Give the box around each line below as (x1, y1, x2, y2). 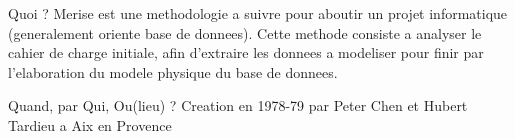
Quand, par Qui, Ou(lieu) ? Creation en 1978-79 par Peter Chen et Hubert (8, 95, 468, 116)
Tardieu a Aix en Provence (8, 114, 172, 135)
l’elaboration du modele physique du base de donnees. (8, 61, 338, 82)
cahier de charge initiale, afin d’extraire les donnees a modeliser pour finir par (8, 42, 484, 63)
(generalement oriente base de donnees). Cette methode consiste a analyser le (8, 22, 482, 43)
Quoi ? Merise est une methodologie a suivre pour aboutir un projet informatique (8, 3, 508, 23)
